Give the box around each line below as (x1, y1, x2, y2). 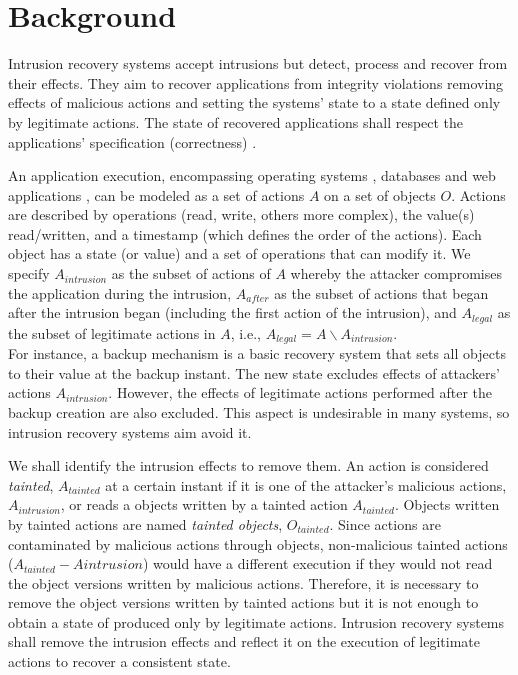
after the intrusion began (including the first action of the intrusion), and (8, 302, 457, 323)
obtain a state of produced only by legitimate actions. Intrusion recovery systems (8, 611, 505, 632)
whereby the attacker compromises (290, 263, 502, 284)
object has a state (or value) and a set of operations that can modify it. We (8, 243, 471, 264)
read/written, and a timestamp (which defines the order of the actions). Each (8, 223, 482, 244)
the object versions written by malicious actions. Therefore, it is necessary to (8, 572, 479, 593)
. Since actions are (329, 513, 441, 534)
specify (8, 263, 50, 284)
